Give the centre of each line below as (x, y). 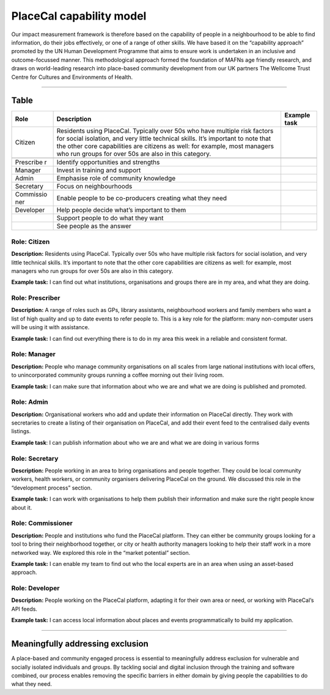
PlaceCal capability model (79, 16)
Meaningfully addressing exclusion (80, 644)
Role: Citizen (31, 242)
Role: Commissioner (42, 523)
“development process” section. (52, 488)
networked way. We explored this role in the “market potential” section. (101, 552)
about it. (22, 507)
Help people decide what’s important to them (121, 210)
